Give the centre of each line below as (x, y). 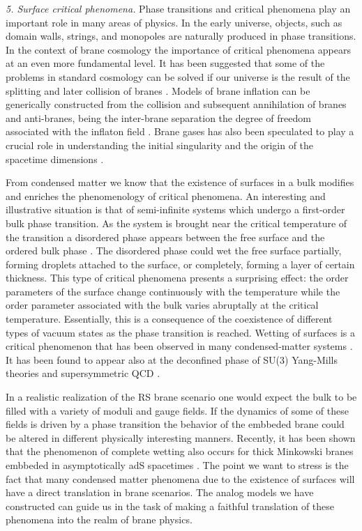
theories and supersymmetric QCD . (83, 373)
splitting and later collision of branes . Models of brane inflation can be (158, 90)
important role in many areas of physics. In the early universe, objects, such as (174, 22)
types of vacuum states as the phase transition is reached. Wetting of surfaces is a (180, 332)
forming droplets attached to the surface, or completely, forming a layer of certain (180, 264)
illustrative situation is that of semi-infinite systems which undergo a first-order (175, 209)
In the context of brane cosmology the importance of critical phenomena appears (178, 49)
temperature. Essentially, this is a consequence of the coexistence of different (169, 319)
